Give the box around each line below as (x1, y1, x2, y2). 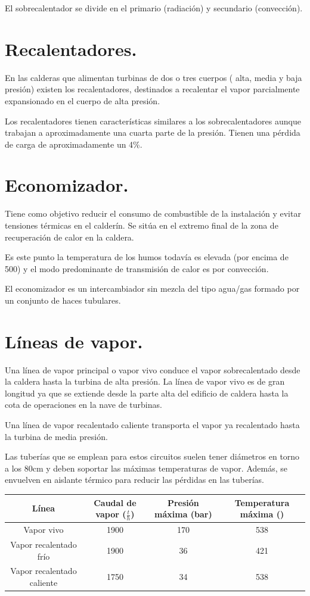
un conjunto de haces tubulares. (5, 294, 121, 306)
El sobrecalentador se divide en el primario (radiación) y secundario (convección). (5, 2, 303, 14)
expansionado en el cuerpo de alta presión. (5, 94, 160, 107)
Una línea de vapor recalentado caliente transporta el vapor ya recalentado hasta (5, 419, 300, 431)
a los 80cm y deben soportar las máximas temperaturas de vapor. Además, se (5, 461, 287, 474)
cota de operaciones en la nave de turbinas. (5, 398, 162, 411)
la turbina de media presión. (5, 430, 108, 442)
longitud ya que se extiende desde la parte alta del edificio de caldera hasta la (5, 386, 289, 399)
